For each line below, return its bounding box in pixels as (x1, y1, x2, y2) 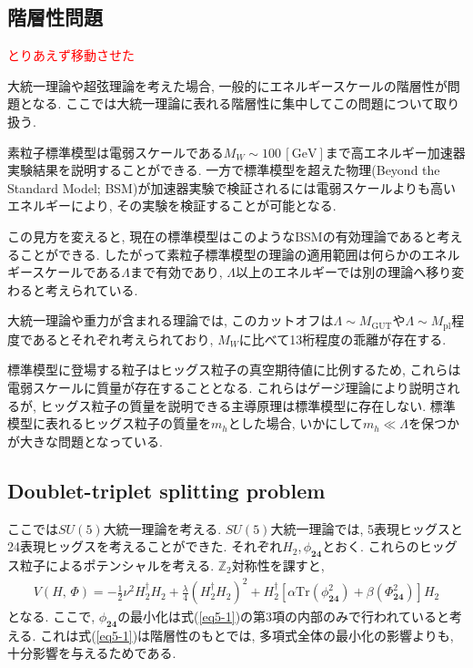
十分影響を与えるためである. (7, 643, 176, 663)
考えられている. (45, 280, 138, 299)
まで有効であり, (129, 262, 223, 282)
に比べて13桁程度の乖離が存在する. (238, 329, 447, 348)
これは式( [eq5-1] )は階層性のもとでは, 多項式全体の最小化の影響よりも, (40, 625, 454, 644)
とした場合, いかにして (227, 414, 363, 433)
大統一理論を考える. (103, 519, 222, 538)
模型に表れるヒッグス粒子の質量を (7, 414, 211, 433)
